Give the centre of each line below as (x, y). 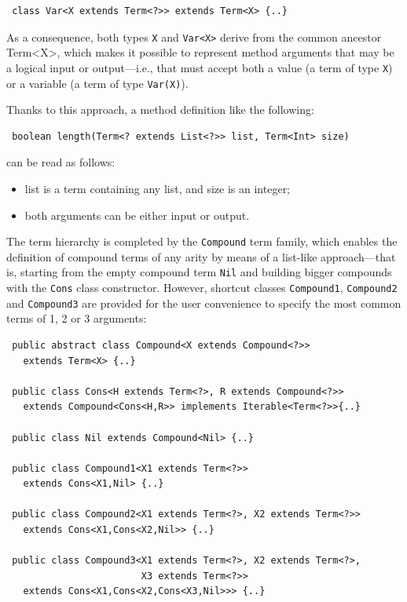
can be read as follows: (61, 162)
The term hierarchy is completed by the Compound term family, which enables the (202, 241)
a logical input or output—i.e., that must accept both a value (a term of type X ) (200, 67)
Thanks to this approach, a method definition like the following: (160, 109)
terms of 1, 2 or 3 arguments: (77, 318)
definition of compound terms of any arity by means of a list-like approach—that (201, 256)
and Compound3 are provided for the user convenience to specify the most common (204, 303)
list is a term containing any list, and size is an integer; (158, 188)
